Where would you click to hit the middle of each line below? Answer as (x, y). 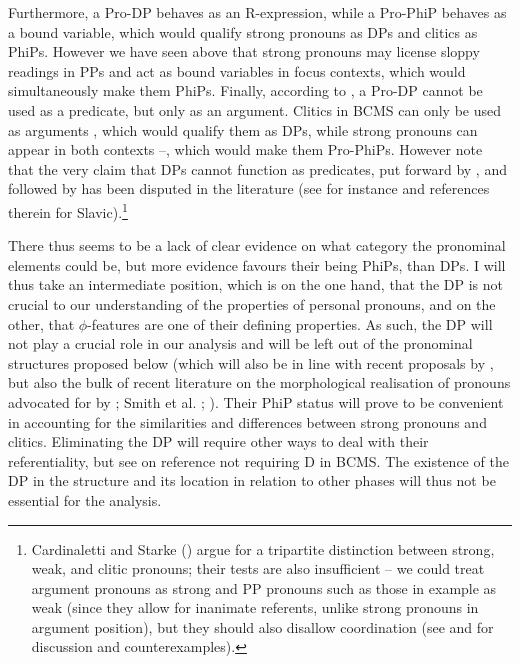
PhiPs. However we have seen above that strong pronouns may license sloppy (244, 51)
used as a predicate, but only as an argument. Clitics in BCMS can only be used (254, 109)
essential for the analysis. (85, 499)
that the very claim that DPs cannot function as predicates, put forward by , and (257, 168)
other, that (41, 323)
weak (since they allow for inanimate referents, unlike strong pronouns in (255, 607)
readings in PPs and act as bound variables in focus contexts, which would (237, 70)
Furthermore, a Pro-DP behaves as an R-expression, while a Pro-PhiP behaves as (257, 12)
